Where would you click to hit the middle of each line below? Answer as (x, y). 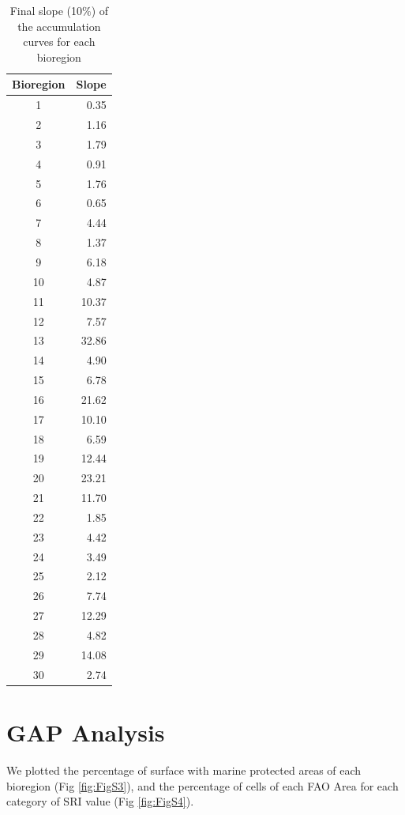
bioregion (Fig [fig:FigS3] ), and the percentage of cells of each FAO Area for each (202, 785)
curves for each (59, 42)
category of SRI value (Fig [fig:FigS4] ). (100, 801)
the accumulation (59, 26)
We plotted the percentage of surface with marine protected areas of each (184, 770)
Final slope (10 (46, 10)
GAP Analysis (86, 732)
